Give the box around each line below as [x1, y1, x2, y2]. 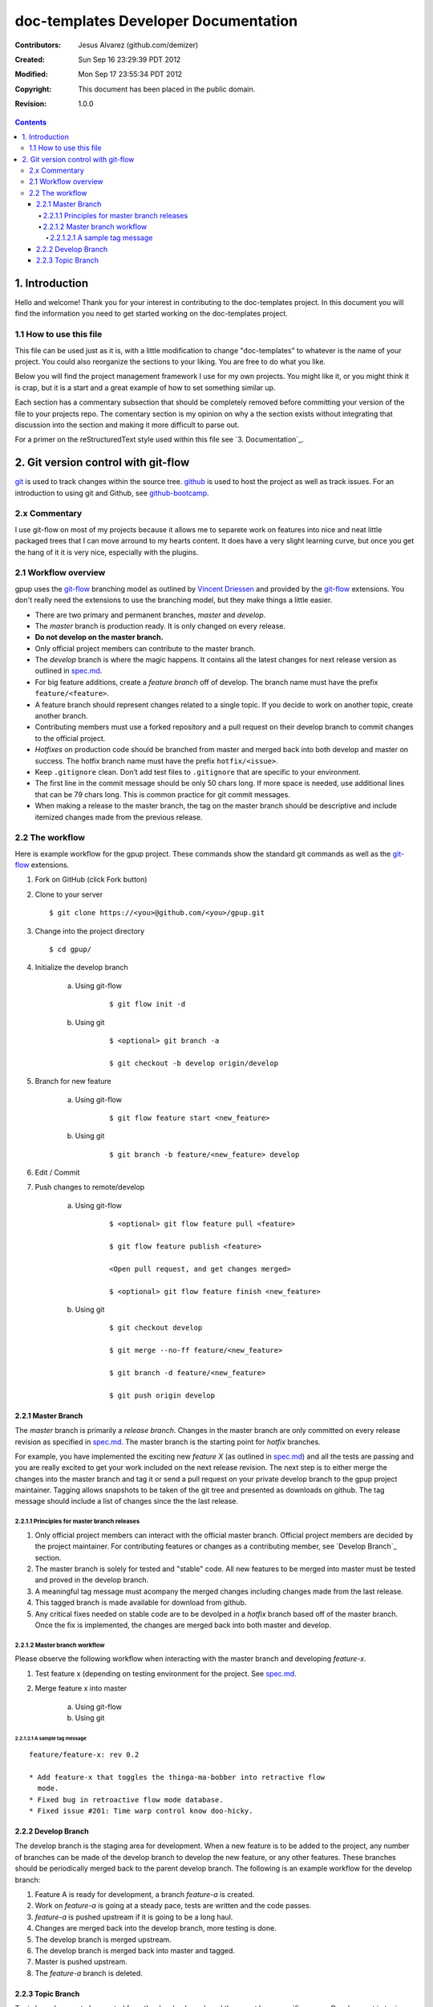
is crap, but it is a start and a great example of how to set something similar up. [14, 382, 276, 393]
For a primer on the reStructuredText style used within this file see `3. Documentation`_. [14, 434, 304, 445]
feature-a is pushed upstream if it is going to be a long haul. [34, 1911, 233, 1922]
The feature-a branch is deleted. [34, 1968, 144, 1978]
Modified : [14, 69, 48, 79]
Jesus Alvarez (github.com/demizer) [78, 40, 199, 50]
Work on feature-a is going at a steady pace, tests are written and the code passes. [34, 1901, 312, 1911]
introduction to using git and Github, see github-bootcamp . [14, 488, 209, 498]
